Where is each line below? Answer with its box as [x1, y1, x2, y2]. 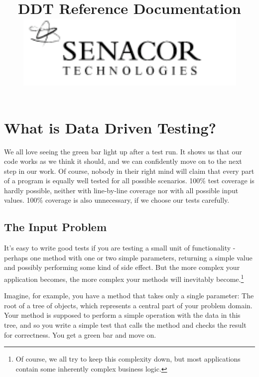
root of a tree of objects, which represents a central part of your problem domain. [4, 300, 253, 310]
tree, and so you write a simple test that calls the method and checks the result [4, 320, 247, 330]
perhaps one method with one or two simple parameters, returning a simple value [4, 252, 253, 262]
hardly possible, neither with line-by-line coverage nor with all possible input [4, 185, 239, 195]
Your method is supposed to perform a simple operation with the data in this [4, 310, 241, 320]
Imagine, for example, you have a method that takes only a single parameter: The [4, 290, 254, 301]
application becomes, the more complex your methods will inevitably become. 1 [4, 272, 244, 284]
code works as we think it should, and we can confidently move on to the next [4, 156, 242, 166]
